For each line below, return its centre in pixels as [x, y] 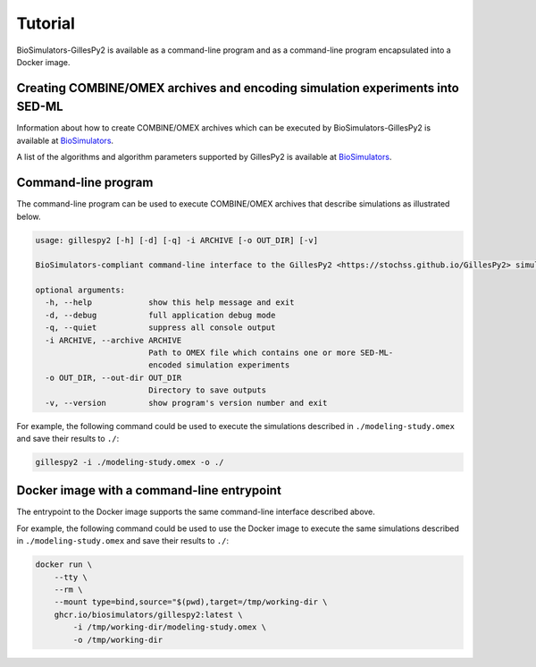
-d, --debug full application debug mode [160, 315]
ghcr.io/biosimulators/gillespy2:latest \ [148, 614]
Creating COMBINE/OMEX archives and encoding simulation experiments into [238, 88]
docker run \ [64, 565]
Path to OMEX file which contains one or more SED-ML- [271, 353]
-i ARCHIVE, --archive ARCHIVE [113, 340]
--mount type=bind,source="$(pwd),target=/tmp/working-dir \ [191, 602]
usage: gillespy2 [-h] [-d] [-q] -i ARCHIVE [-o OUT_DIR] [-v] [177, 240]
